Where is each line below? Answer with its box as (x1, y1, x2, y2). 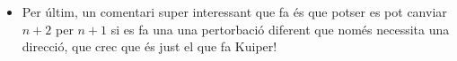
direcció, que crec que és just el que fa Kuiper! (22, 37, 277, 56)
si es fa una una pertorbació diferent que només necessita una (110, 19, 450, 38)
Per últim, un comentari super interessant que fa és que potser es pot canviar (22, 3, 447, 20)
